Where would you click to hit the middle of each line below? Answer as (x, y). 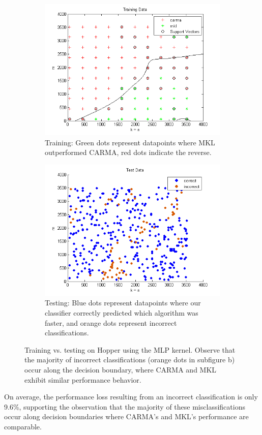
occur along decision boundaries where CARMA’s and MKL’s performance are (126, 416)
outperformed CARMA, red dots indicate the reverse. (128, 152)
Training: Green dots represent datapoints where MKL (130, 142)
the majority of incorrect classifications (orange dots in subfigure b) (130, 360)
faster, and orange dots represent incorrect (111, 322)
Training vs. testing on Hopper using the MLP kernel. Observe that (130, 349)
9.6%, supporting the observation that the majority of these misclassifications (125, 406)
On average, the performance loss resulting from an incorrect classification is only (131, 397)
